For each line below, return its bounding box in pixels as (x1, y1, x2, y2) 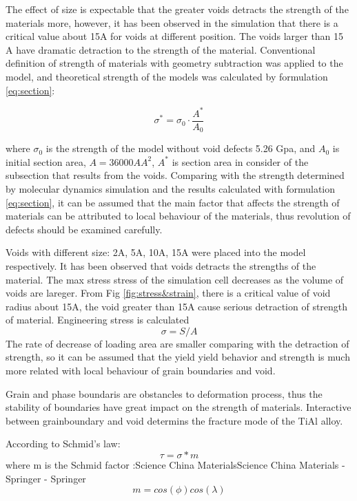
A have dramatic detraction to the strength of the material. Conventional (6, 42, 316, 56)
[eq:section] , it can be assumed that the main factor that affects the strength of (6, 195, 340, 209)
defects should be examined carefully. (6, 222, 163, 236)
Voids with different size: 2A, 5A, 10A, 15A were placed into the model (6, 245, 306, 259)
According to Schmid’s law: (6, 436, 121, 451)
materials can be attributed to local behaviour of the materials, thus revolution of (6, 209, 351, 223)
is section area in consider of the (172, 154, 309, 169)
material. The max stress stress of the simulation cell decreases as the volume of (6, 272, 344, 286)
